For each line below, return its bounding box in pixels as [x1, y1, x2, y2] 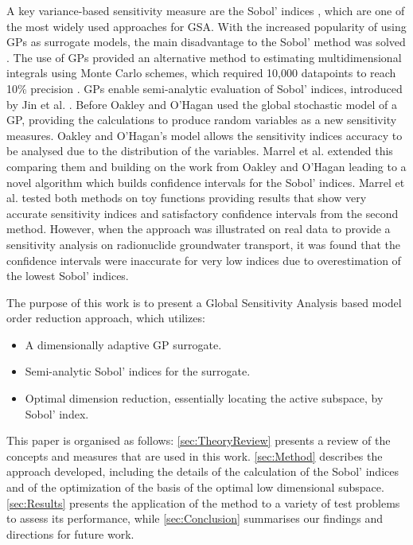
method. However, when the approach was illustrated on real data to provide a [6, 220, 391, 237]
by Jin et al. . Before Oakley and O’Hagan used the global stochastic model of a [6, 95, 398, 112]
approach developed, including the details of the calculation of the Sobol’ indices [6, 463, 399, 480]
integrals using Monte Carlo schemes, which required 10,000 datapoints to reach [6, 64, 396, 81]
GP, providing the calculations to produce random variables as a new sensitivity [6, 111, 397, 128]
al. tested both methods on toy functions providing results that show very [6, 189, 367, 206]
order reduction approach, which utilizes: [6, 309, 205, 326]
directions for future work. [6, 525, 134, 542]
